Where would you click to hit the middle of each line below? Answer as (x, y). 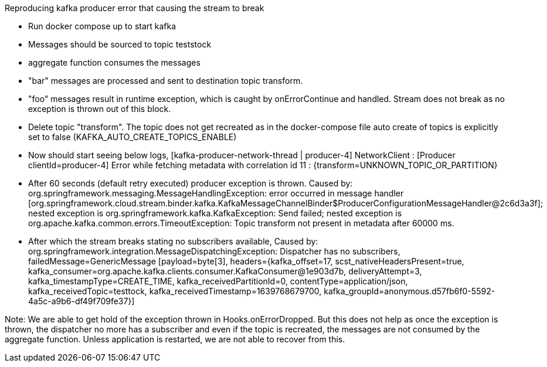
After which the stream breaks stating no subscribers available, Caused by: (173, 241)
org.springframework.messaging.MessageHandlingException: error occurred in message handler (216, 193)
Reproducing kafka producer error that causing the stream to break (135, 8)
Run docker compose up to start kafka (102, 26)
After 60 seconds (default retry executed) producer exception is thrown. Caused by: (191, 183)
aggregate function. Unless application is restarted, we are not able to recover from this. (175, 339)
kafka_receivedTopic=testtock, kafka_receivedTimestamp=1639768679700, (175, 291)
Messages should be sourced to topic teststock (120, 44)
